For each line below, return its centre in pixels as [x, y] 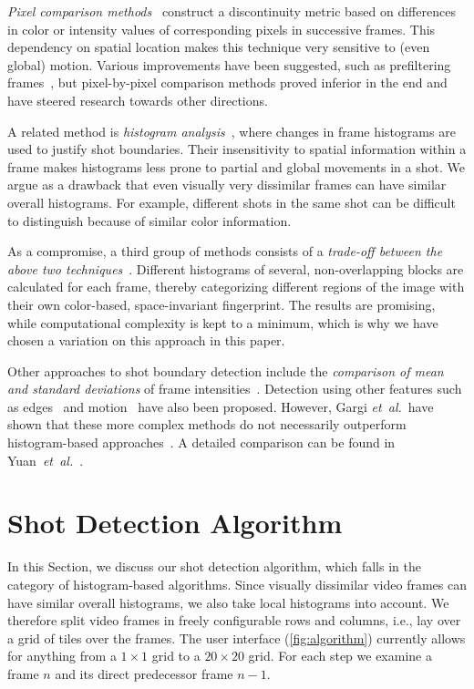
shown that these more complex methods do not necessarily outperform [207, 424]
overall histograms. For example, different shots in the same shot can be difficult [232, 202]
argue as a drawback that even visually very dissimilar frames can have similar [227, 185]
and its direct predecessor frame [144, 673]
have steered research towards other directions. [138, 100]
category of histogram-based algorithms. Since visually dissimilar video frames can [237, 584]
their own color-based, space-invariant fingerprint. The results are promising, [222, 304]
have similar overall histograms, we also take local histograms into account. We [228, 602]
